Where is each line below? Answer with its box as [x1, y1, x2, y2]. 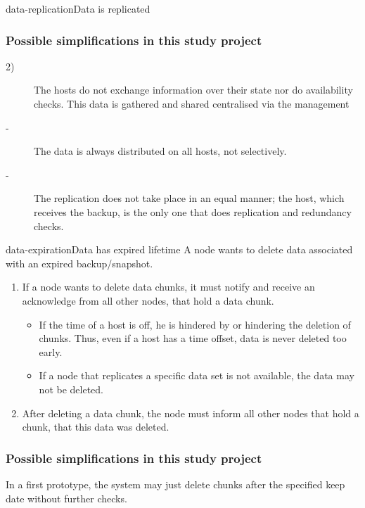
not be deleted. [39, 381, 103, 396]
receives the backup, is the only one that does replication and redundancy [34, 204, 352, 219]
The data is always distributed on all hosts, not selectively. [34, 144, 287, 158]
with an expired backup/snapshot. [6, 255, 153, 270]
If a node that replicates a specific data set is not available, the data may [39, 368, 354, 383]
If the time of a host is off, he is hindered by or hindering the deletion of [39, 317, 351, 331]
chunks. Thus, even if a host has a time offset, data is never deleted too [39, 331, 347, 345]
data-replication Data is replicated [6, 1, 151, 15]
